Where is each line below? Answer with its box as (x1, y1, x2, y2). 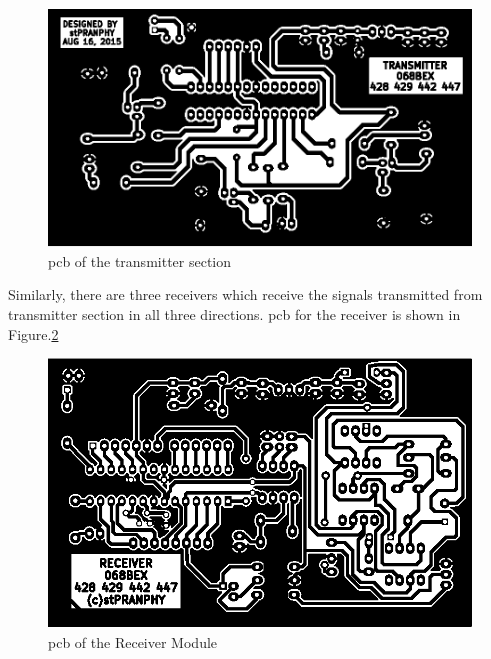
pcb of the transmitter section (48, 250, 232, 271)
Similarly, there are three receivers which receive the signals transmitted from (8, 284, 483, 305)
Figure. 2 (8, 323, 59, 344)
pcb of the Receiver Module (48, 632, 218, 653)
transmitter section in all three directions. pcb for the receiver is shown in (8, 304, 461, 324)
